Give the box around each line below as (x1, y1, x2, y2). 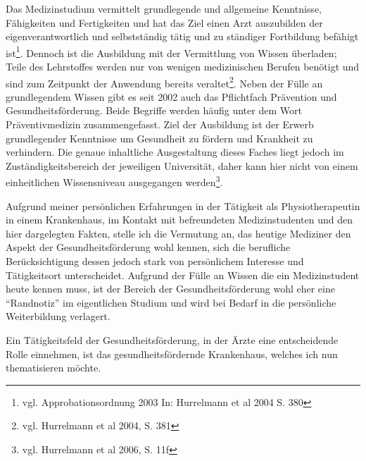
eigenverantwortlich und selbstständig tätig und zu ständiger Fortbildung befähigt (6, 29, 359, 44)
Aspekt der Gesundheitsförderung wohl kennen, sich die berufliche (6, 240, 291, 254)
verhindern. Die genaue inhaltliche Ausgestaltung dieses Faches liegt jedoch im (6, 145, 344, 159)
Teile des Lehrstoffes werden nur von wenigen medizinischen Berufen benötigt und (6, 59, 360, 74)
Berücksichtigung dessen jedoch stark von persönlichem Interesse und (6, 254, 304, 269)
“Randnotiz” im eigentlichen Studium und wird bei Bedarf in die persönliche (6, 295, 336, 309)
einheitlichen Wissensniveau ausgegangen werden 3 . (6, 173, 223, 190)
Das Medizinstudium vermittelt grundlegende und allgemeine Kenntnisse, (6, 1, 322, 16)
